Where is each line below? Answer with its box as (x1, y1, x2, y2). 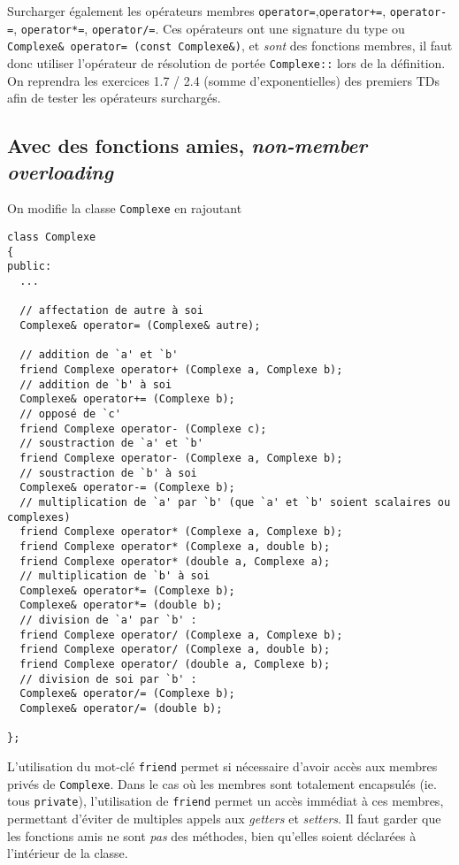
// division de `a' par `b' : (19, 614, 197, 627)
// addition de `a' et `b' (19, 348, 179, 362)
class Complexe (7, 231, 96, 244)
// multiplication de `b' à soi (19, 570, 210, 583)
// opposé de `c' (19, 407, 121, 420)
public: (7, 260, 52, 273)
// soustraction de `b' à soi (19, 466, 197, 479)
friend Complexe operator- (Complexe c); (19, 422, 267, 435)
